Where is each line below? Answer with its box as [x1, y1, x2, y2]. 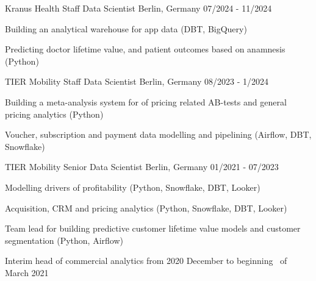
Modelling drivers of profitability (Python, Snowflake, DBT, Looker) [5, 180, 260, 193]
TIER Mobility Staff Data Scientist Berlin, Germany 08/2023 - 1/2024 [5, 75, 268, 88]
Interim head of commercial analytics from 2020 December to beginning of [5, 254, 287, 267]
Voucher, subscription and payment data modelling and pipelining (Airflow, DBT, [5, 128, 312, 141]
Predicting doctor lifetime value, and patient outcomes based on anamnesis [5, 43, 285, 55]
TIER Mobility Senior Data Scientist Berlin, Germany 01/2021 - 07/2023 [5, 160, 279, 173]
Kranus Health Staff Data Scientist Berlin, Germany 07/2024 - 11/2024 [5, 2, 272, 14]
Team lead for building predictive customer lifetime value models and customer [5, 222, 301, 235]
